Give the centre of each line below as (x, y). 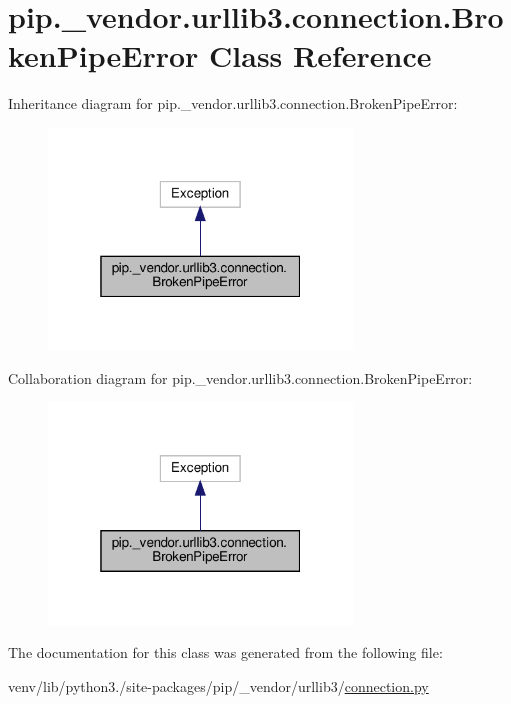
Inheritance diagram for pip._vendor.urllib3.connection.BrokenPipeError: (233, 103)
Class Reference (320, 55)
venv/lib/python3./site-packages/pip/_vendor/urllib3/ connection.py (218, 685)
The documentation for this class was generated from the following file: (225, 652)
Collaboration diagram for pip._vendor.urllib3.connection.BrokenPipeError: (240, 377)
